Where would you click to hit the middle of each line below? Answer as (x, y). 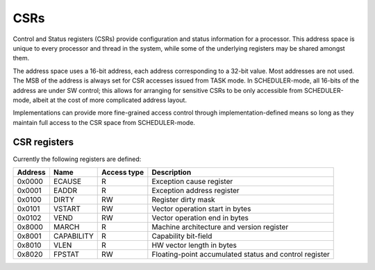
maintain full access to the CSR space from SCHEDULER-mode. (104, 122)
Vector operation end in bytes (200, 217)
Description (172, 172)
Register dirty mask (183, 199)
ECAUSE (67, 181)
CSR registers (43, 142)
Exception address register (195, 190)
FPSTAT (66, 254)
